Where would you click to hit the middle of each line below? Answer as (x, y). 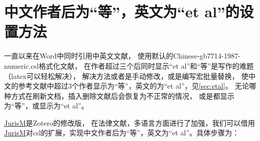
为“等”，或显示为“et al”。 (46, 106)
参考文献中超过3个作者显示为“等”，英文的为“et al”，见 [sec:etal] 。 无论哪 (137, 86)
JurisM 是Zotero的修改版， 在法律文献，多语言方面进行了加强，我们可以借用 (130, 122)
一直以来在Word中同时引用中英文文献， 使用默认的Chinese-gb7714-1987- (122, 56)
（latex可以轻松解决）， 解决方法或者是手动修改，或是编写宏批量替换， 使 (126, 76)
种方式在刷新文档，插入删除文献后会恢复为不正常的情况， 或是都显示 (119, 95)
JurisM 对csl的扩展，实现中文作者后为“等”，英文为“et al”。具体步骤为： (122, 133)
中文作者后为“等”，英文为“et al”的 (122, 11)
